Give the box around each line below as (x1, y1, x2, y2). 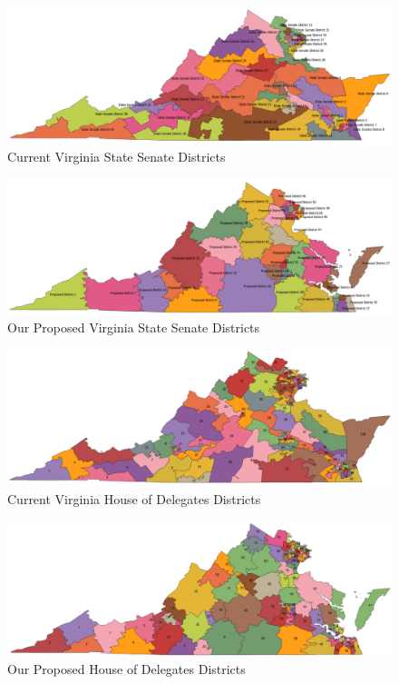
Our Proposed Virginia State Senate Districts (7, 318, 260, 337)
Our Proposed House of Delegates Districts (7, 659, 246, 678)
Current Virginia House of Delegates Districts (7, 490, 261, 509)
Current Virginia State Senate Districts (7, 147, 226, 166)
